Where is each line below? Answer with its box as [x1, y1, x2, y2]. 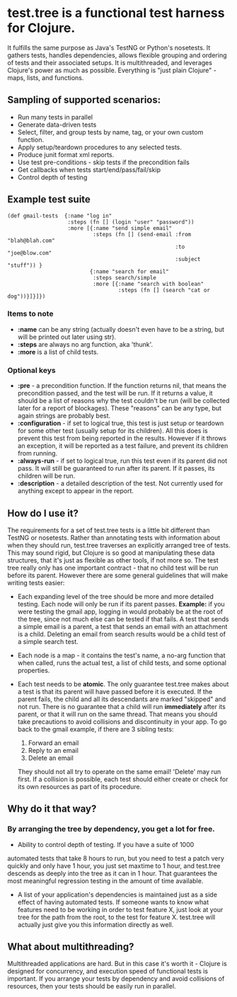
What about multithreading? [7, 941, 134, 953]
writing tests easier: [7, 578, 65, 587]
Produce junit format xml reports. [17, 150, 115, 159]
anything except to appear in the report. [17, 487, 134, 495]
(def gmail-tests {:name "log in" [7, 212, 112, 219]
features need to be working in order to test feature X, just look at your [17, 905, 224, 914]
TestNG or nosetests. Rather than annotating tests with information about [7, 533, 221, 542]
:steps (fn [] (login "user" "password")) [67, 218, 195, 226]
